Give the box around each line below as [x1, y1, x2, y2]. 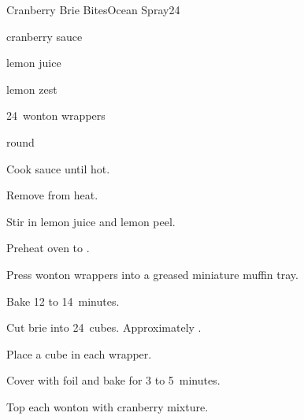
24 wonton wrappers [6, 107, 106, 124]
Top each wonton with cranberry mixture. [6, 398, 209, 414]
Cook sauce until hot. [6, 160, 110, 177]
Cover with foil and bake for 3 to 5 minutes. [6, 372, 221, 388]
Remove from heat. [6, 187, 98, 203]
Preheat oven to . [6, 240, 90, 256]
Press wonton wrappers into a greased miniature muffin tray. [6, 266, 298, 282]
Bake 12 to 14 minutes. [6, 292, 120, 309]
